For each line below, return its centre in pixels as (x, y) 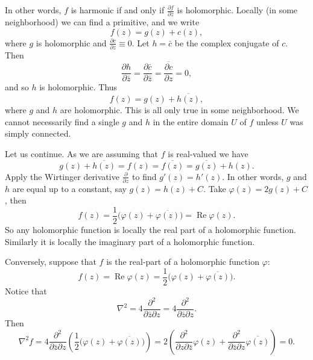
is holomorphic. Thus (78, 87)
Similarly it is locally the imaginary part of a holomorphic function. (130, 241)
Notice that (26, 290)
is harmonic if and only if (118, 10)
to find (144, 176)
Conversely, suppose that (51, 262)
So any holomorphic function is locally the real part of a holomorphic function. (150, 230)
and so (17, 87)
